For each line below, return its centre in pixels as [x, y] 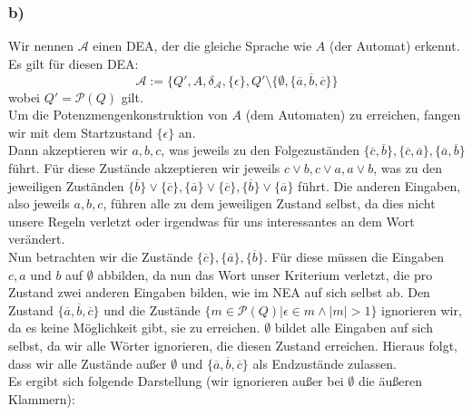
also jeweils [39, 203]
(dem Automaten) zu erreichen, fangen [353, 115]
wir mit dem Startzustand [80, 132]
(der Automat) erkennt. [394, 46]
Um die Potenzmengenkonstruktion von [118, 115]
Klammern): [42, 398]
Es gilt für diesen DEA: [74, 63]
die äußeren [390, 381]
